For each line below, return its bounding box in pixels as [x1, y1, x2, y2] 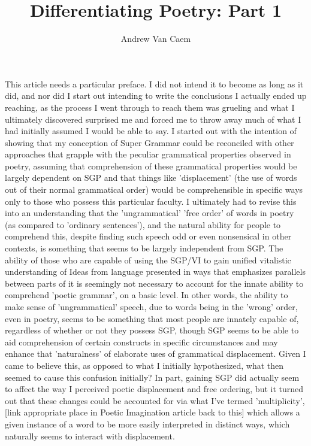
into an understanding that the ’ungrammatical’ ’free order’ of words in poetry [5, 207, 294, 219]
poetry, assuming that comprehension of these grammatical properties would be [5, 159, 297, 172]
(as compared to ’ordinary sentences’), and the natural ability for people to [5, 218, 281, 230]
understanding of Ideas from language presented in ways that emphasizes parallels [5, 265, 306, 278]
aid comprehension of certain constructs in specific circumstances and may [5, 335, 278, 348]
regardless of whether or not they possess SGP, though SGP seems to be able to [5, 324, 299, 336]
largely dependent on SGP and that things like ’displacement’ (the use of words [5, 171, 297, 184]
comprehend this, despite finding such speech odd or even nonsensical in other [5, 230, 292, 242]
